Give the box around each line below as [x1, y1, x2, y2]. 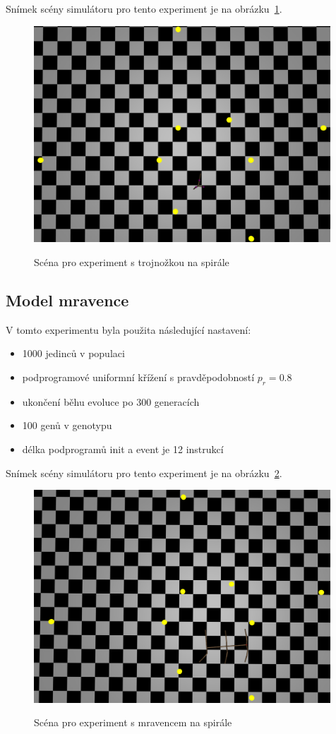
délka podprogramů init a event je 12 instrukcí [22, 441, 224, 456]
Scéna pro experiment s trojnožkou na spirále [34, 254, 229, 269]
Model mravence [6, 289, 129, 311]
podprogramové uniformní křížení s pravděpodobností [22, 369, 255, 384]
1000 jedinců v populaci [22, 346, 125, 361]
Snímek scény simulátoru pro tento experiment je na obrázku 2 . [6, 465, 282, 480]
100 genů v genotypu [22, 418, 112, 433]
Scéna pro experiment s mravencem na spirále [34, 715, 232, 730]
